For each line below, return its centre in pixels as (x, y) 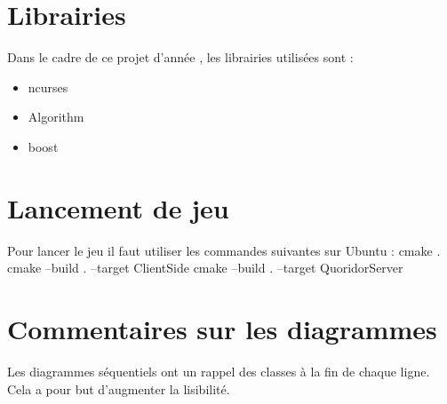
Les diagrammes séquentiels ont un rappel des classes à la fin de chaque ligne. (219, 371)
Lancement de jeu (118, 207)
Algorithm (56, 117)
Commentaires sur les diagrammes (222, 329)
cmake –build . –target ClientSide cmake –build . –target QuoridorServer (205, 268)
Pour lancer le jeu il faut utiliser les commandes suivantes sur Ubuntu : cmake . (224, 250)
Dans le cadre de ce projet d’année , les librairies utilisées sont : (180, 57)
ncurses (48, 87)
